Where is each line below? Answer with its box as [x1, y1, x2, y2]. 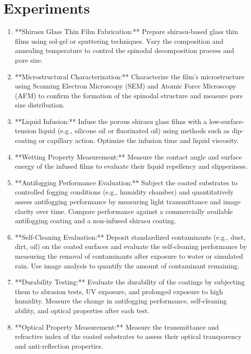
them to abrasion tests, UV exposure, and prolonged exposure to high [15, 286, 223, 296]
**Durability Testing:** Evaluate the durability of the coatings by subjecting [15, 277, 245, 287]
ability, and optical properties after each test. [15, 305, 150, 315]
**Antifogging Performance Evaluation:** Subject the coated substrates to [15, 177, 238, 187]
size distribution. [15, 100, 65, 110]
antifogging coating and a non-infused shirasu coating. [15, 215, 177, 226]
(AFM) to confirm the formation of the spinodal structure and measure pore [15, 90, 243, 100]
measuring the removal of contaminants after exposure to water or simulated [15, 251, 243, 261]
